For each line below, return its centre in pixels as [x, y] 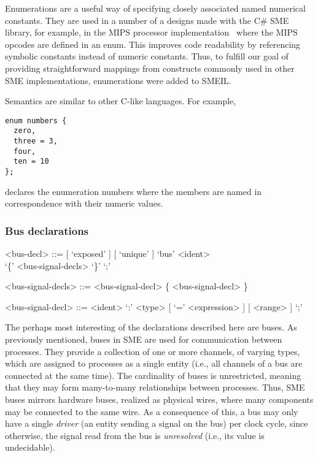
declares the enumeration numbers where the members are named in [134, 191]
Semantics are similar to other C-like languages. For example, [121, 101]
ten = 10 [31, 162]
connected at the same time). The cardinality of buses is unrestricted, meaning [153, 375]
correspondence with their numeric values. [84, 203]
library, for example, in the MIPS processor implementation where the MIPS [151, 32]
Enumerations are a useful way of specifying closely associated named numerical [155, 8]
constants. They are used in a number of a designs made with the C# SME [147, 20]
